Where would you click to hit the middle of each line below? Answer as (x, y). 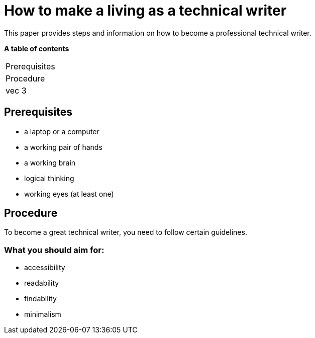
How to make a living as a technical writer (145, 11)
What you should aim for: (54, 250)
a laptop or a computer (62, 131)
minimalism (43, 314)
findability (40, 299)
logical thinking (49, 178)
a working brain (50, 162)
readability (42, 283)
